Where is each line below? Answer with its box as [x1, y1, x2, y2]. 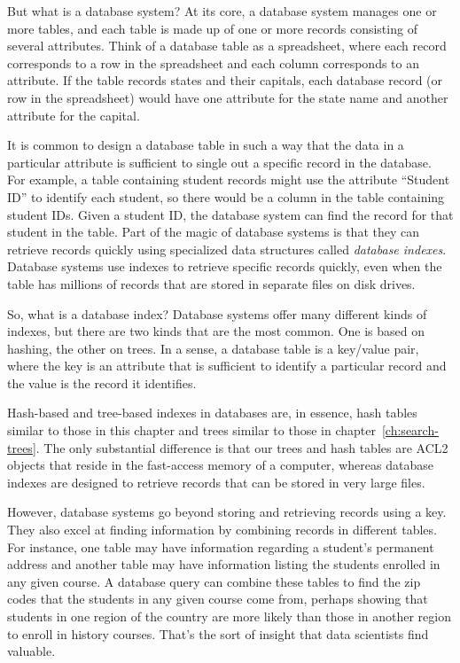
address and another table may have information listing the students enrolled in [7, 555, 441, 573]
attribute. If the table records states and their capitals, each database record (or [7, 71, 443, 90]
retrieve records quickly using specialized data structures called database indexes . [7, 239, 447, 258]
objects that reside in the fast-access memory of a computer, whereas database [7, 456, 433, 474]
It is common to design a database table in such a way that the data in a [7, 136, 404, 154]
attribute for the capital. [7, 105, 140, 124]
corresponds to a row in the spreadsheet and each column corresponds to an [7, 53, 420, 72]
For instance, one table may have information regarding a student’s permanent [7, 537, 434, 556]
